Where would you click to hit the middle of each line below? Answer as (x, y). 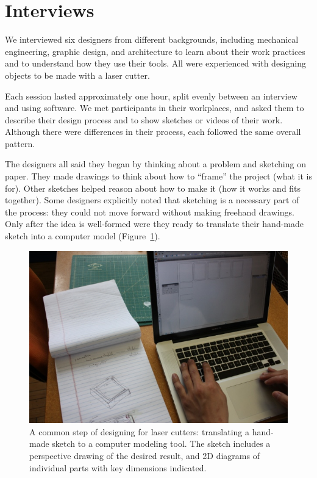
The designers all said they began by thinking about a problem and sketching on (155, 164)
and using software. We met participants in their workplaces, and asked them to (155, 108)
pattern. (20, 143)
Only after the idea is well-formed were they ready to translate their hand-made (154, 224)
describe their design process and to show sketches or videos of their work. (144, 119)
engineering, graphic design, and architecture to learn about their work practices (155, 51)
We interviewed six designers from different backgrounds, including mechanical (152, 39)
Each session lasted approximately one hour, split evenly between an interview (151, 96)
